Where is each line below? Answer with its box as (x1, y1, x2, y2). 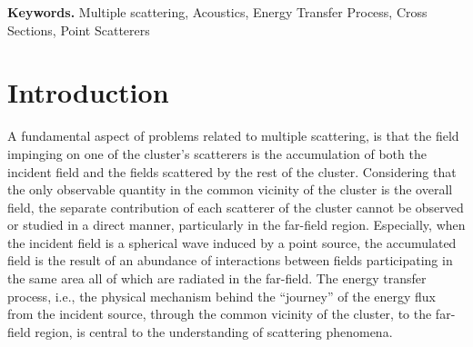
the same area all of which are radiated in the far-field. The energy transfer (7, 269, 427, 288)
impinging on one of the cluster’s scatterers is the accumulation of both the (7, 144, 427, 163)
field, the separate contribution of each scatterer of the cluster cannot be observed (7, 197, 464, 216)
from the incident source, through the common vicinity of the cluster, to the (7, 304, 432, 323)
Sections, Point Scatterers (7, 20, 150, 39)
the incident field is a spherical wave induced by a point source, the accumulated (7, 233, 457, 252)
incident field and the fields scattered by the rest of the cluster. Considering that (7, 162, 457, 181)
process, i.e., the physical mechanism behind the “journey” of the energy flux (7, 286, 436, 305)
